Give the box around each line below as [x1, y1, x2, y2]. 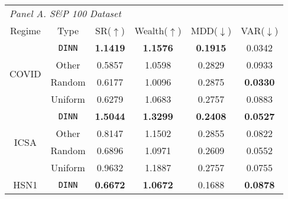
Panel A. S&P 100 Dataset [9, 6, 121, 20]
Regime [9, 24, 41, 37]
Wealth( [134, 24, 168, 37]
